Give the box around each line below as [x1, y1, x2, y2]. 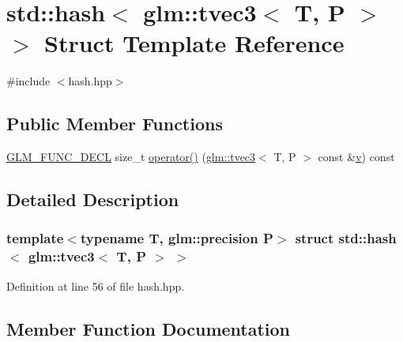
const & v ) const [318, 148, 395, 165]
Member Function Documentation [6, 316, 291, 340]
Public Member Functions [6, 111, 223, 136]
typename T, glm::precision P [80, 228, 273, 248]
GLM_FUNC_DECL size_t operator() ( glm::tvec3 [6, 148, 256, 165]
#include [6, 73, 51, 89]
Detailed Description [6, 187, 179, 212]
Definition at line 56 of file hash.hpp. [6, 277, 185, 294]
